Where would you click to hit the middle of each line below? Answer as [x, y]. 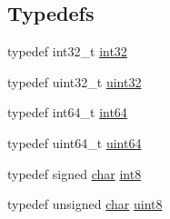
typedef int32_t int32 [67, 51]
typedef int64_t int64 [67, 112]
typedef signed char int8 [75, 173]
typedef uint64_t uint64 [75, 142]
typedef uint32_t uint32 [75, 81]
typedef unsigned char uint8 [85, 204]
